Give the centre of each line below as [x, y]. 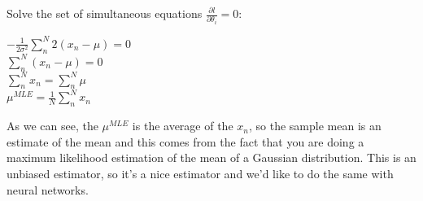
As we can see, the [52, 126]
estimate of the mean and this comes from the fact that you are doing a [185, 141]
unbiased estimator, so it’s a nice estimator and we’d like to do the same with [200, 173]
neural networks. [48, 189]
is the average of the [183, 126]
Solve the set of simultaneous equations [105, 13]
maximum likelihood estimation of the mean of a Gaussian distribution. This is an [211, 157]
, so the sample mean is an [315, 126]
